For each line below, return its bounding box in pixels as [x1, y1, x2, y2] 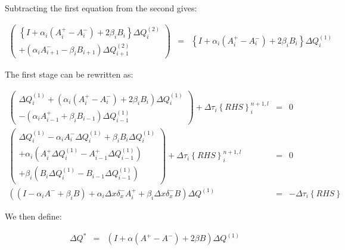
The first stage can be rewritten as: [5, 68, 133, 81]
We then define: [5, 209, 62, 222]
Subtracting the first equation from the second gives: [5, 2, 197, 14]
